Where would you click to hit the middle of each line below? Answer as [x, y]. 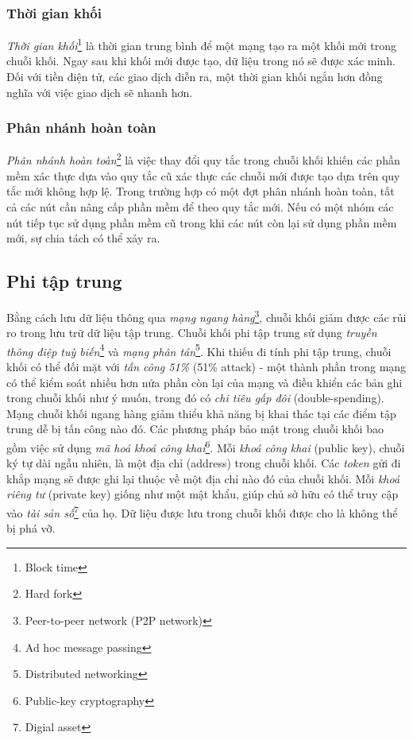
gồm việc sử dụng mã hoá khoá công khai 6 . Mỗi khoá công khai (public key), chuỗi [206, 446]
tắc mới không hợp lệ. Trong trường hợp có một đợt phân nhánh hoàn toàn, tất [201, 191]
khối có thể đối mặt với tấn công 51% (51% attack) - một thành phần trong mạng [206, 366]
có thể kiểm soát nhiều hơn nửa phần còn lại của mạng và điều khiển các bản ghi [205, 382]
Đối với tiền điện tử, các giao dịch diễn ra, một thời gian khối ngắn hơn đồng [195, 77]
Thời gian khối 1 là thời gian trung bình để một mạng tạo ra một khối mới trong [201, 44]
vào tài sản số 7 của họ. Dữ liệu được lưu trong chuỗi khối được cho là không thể [202, 511]
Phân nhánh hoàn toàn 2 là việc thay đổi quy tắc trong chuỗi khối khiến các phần [203, 159]
